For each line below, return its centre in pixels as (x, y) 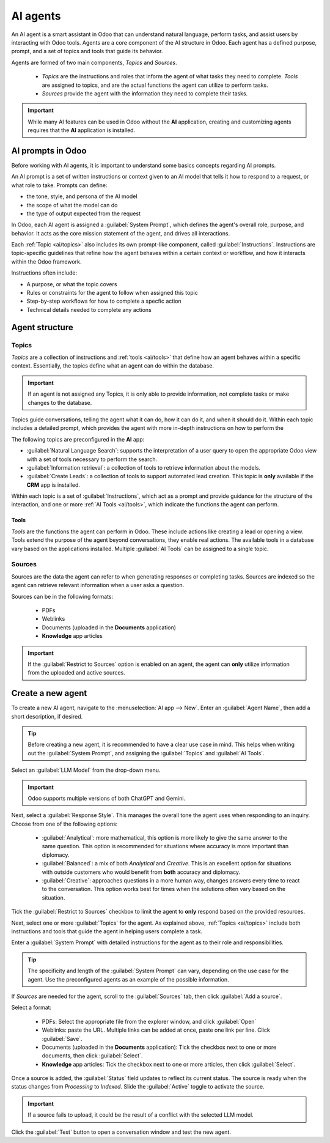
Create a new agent (49, 693)
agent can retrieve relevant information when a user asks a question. (98, 585)
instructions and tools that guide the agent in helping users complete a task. (107, 931)
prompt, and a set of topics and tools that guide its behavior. (87, 51)
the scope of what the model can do (72, 205)
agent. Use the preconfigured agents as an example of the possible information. (128, 979)
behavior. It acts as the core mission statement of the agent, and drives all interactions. (121, 233)
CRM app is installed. (53, 485)
